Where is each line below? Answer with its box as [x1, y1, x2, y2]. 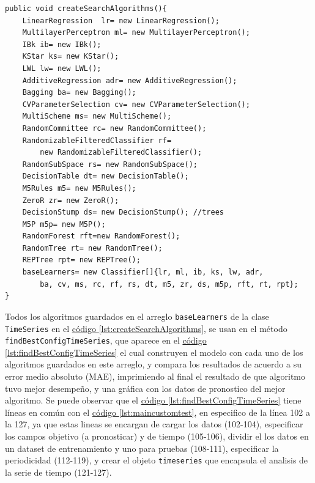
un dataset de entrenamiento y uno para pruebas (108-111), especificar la [5, 441, 279, 454]
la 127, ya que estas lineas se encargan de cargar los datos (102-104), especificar [5, 418, 303, 430]
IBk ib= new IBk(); [22, 40, 102, 49]
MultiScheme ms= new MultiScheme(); [22, 112, 172, 121]
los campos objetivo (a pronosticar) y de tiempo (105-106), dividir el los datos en [5, 429, 309, 442]
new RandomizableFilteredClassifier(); [40, 148, 202, 157]
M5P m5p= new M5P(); [22, 219, 106, 229]
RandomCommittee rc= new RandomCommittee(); [22, 124, 207, 133]
